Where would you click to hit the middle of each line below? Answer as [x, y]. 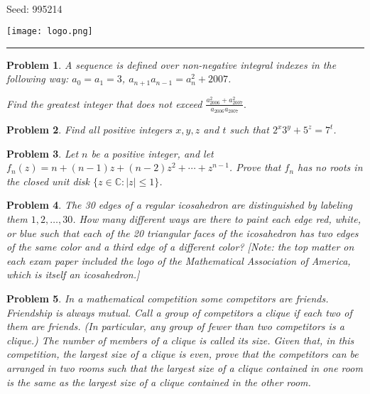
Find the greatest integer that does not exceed [104, 103]
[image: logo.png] [50, 32]
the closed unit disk [48, 181]
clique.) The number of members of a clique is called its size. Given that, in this [180, 340]
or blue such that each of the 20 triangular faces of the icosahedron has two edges [183, 232]
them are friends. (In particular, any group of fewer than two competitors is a [175, 326]
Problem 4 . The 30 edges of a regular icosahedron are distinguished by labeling [179, 205]
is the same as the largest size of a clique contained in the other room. [159, 382]
